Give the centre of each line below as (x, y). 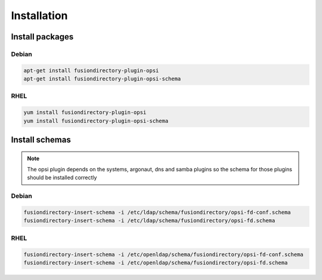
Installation (39, 16)
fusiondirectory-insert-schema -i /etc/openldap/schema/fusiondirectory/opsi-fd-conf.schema (163, 254)
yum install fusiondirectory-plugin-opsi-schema (96, 121)
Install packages (42, 37)
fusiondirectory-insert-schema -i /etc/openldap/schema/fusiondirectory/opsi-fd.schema (156, 262)
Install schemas (41, 140)
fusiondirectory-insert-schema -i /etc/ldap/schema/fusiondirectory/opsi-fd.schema (149, 221)
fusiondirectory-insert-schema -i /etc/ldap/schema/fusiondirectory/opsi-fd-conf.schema (157, 212)
